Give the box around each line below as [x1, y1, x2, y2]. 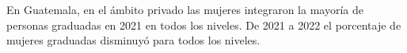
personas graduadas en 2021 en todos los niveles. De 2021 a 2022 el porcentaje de [6, 16, 401, 33]
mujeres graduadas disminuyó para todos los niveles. [6, 32, 261, 48]
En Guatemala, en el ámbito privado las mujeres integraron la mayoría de [6, 2, 363, 17]
